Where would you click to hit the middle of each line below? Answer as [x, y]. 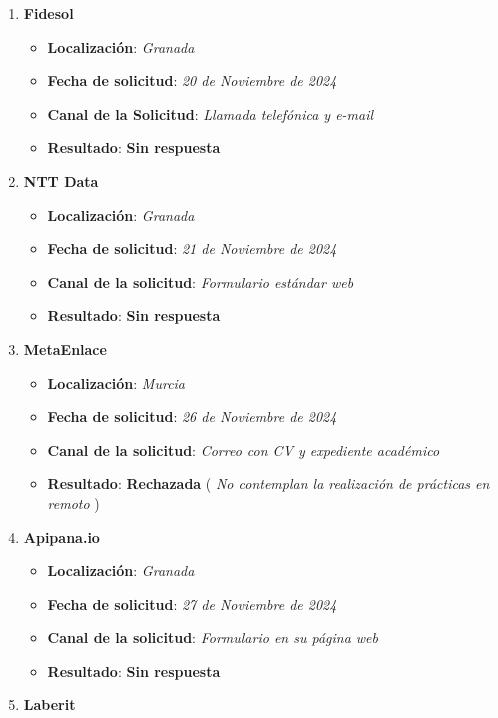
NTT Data [61, 180]
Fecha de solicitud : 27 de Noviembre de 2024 [192, 603]
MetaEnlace [65, 348]
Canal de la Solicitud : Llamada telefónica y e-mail [210, 113]
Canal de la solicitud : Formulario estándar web [200, 281]
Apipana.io [61, 536]
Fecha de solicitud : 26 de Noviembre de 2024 [192, 416]
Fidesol [48, 13]
